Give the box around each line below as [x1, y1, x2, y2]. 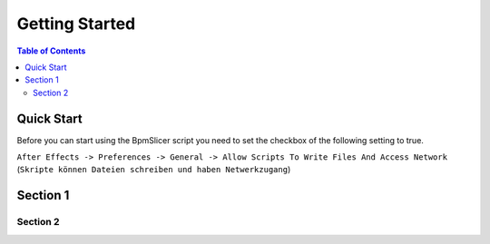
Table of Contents [16, 45, 86, 56]
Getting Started [16, 14, 136, 34]
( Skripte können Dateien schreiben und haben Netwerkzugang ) [16, 164, 291, 175]
